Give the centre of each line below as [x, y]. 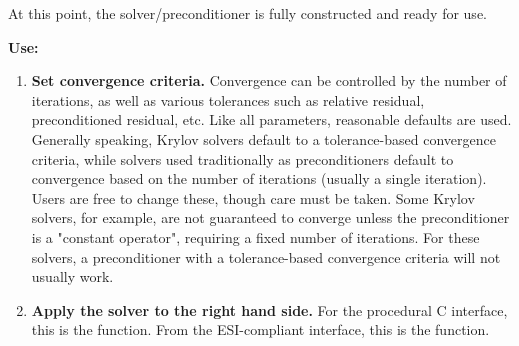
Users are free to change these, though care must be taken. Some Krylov [253, 197]
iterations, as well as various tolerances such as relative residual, [228, 99]
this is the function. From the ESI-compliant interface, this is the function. [260, 329]
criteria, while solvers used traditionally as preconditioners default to [242, 158]
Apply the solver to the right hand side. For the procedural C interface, [269, 309]
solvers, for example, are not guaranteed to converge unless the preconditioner [270, 217]
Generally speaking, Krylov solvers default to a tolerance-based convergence [263, 138]
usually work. [72, 276]
